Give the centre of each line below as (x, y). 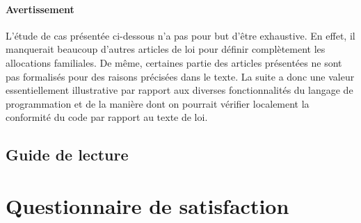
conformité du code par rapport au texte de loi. (107, 117)
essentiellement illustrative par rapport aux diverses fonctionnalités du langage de (179, 90)
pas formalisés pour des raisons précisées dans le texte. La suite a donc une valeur (180, 76)
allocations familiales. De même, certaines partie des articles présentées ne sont (174, 62)
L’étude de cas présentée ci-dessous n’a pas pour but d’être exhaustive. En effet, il (180, 35)
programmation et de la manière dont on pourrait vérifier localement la (158, 103)
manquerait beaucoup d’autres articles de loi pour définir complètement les (166, 49)
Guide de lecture (67, 155)
